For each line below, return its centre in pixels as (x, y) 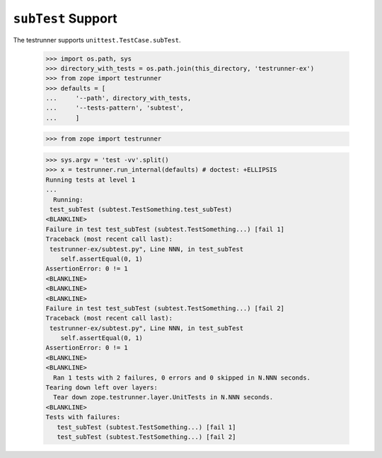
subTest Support (65, 18)
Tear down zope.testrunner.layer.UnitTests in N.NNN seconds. (163, 397)
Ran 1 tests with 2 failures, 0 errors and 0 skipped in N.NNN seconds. (182, 377)
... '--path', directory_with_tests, (118, 98)
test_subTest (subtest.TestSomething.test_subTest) (141, 209)
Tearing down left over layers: (102, 388)
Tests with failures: (83, 417)
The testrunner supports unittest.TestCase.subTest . (97, 40)
